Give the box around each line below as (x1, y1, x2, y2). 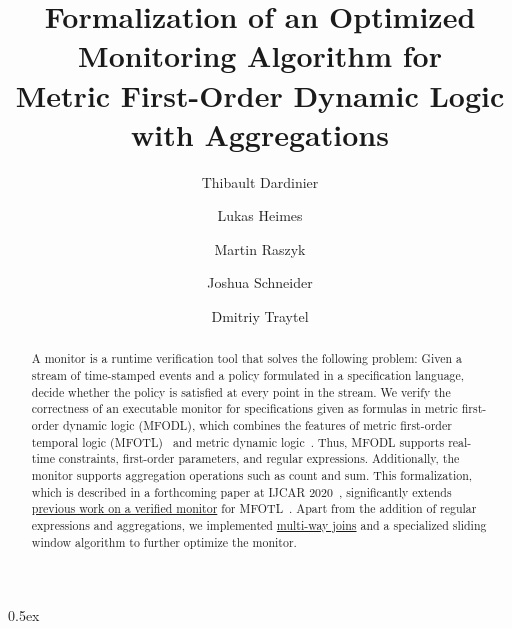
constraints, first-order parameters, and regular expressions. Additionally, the (58, 450, 460, 467)
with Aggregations (131, 113, 389, 154)
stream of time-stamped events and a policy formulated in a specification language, (31, 367, 465, 384)
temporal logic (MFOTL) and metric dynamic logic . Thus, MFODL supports (31, 433, 445, 450)
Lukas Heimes (217, 205, 303, 226)
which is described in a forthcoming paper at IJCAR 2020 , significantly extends (31, 483, 452, 500)
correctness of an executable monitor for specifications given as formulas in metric (31, 400, 458, 417)
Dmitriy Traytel (211, 306, 309, 327)
